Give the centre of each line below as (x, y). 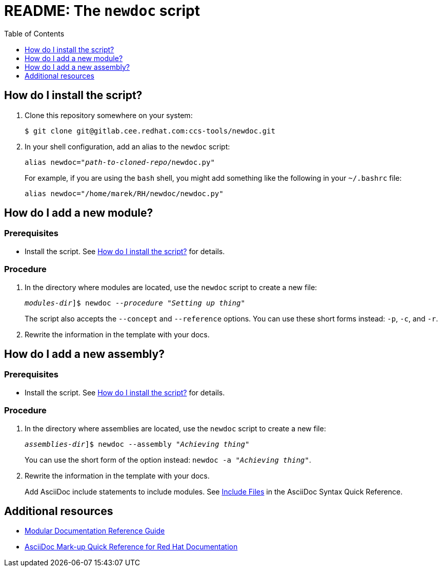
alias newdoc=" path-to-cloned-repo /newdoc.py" (120, 162)
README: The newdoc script (102, 11)
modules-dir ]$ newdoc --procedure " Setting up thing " (135, 303)
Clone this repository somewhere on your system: (109, 115)
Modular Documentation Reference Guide (95, 531)
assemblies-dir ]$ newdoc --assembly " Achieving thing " (137, 444)
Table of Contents (34, 33)
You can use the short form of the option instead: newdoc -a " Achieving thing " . (168, 460)
